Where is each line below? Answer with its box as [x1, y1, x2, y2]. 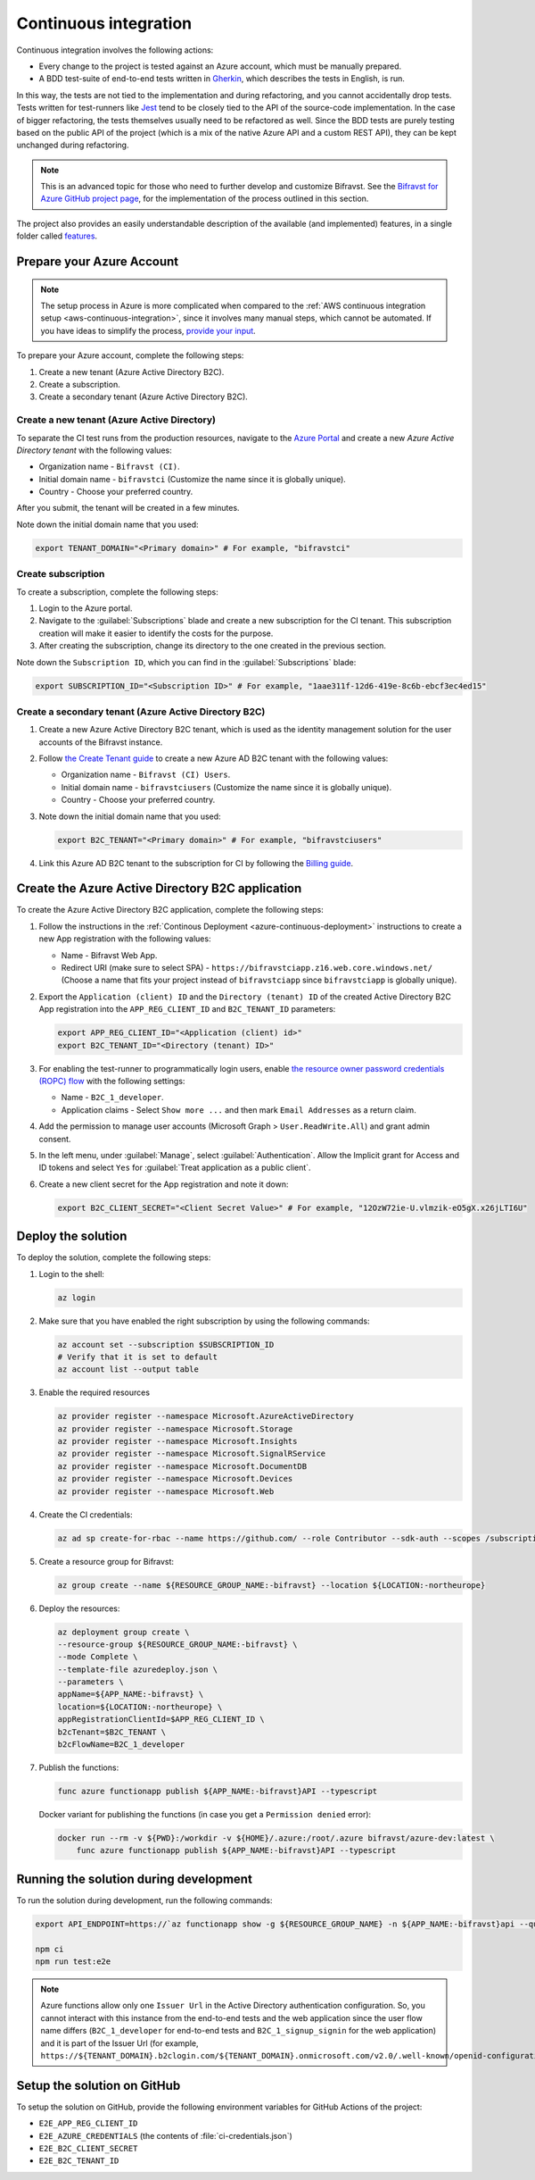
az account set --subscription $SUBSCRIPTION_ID [57, 1340, 275, 1349]
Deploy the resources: [38, 1603, 120, 1614]
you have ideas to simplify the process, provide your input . [40, 325, 256, 336]
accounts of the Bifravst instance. [38, 737, 163, 748]
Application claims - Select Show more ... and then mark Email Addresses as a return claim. [61, 1104, 416, 1115]
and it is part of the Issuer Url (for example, [40, 2037, 199, 2049]
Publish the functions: [38, 1762, 119, 1773]
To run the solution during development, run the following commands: [16, 1894, 273, 1906]
